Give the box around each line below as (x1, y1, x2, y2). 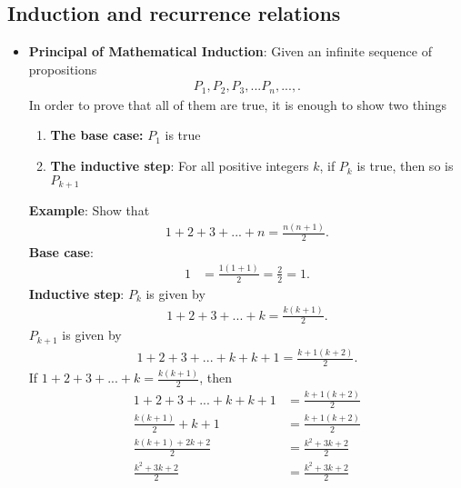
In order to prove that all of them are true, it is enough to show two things (28, 95, 447, 114)
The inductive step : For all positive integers (50, 156, 309, 175)
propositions (28, 59, 97, 78)
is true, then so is (356, 156, 454, 175)
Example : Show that (28, 201, 150, 220)
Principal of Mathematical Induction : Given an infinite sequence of (28, 42, 432, 61)
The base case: (50, 125, 144, 144)
